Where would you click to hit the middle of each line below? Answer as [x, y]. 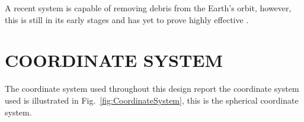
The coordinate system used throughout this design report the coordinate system [152, 89]
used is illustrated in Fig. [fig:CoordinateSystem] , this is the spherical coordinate [152, 100]
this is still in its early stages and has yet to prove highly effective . [127, 19]
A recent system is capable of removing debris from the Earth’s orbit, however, [148, 8]
